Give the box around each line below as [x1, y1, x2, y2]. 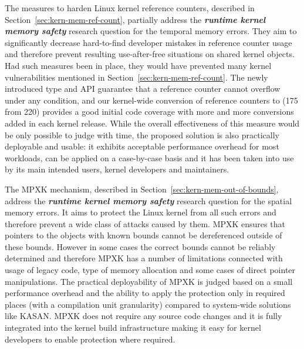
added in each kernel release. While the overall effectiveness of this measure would [5, 117, 300, 129]
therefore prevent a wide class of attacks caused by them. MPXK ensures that [5, 217, 285, 230]
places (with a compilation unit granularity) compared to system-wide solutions [5, 298, 291, 310]
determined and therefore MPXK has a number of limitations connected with [5, 252, 283, 264]
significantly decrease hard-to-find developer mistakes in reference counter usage [5, 36, 292, 48]
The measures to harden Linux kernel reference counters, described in [5, 2, 255, 14]
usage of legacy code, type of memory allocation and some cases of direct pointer [5, 264, 296, 276]
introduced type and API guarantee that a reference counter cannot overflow [5, 82, 281, 95]
